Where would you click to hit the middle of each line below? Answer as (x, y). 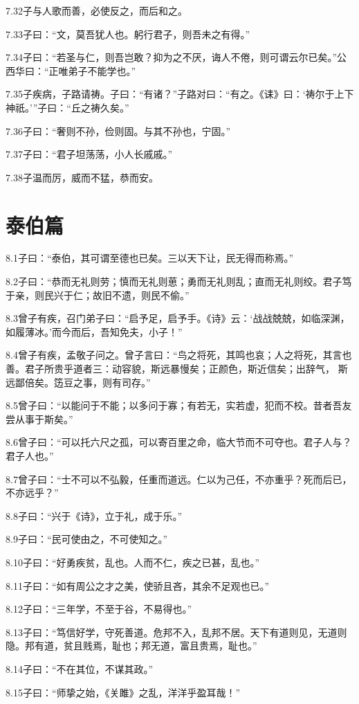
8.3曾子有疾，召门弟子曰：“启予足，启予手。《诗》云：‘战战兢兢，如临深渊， (178, 318)
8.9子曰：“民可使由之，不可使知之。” (87, 539)
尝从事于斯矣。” (39, 418)
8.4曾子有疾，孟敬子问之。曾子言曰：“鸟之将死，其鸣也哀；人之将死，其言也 (179, 355)
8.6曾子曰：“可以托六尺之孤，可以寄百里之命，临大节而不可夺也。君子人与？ (179, 442)
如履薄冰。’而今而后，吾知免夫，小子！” (94, 331)
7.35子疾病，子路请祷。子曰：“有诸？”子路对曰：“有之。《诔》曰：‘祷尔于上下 (180, 94)
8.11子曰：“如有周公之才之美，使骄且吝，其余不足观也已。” (138, 585)
